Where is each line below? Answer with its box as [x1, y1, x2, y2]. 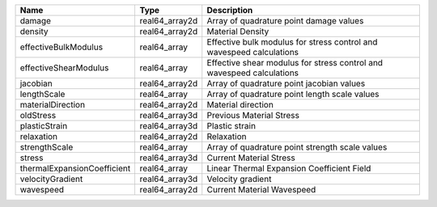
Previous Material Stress [206, 110, 299, 120]
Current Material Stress [206, 152, 295, 163]
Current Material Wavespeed [206, 184, 316, 195]
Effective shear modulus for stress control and [206, 57, 384, 68]
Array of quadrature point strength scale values [206, 142, 388, 153]
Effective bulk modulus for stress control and [206, 36, 378, 48]
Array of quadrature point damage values [206, 15, 364, 26]
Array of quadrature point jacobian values [206, 78, 366, 89]
